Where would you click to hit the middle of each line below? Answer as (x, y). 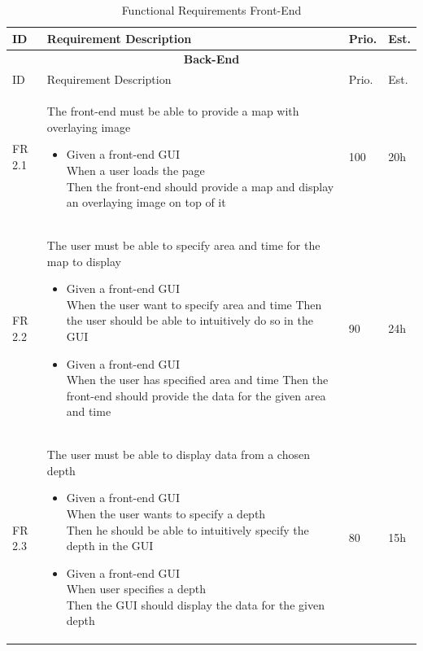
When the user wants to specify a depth (166, 513)
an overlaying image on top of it (146, 202)
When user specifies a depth (136, 589)
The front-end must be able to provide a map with (173, 111)
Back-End (211, 59)
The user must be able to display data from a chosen (178, 454)
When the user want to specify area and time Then (194, 304)
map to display (84, 261)
